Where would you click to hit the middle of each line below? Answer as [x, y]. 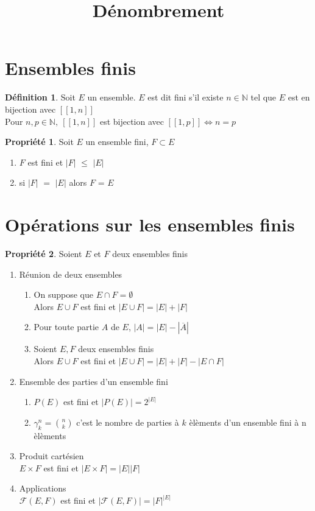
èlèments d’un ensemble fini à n [248, 422]
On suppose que [63, 294]
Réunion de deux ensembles [71, 274]
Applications [43, 488]
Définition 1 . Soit [40, 97]
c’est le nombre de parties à [128, 422]
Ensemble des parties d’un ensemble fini [94, 381]
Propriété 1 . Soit [39, 142]
